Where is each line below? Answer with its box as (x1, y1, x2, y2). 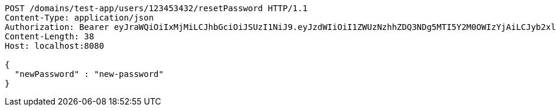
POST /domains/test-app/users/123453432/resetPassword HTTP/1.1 (5, 4, 308, 13)
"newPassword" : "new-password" (14, 69, 164, 79)
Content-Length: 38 (5, 32, 94, 41)
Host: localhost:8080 (5, 41, 104, 51)
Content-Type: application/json (5, 13, 154, 22)
